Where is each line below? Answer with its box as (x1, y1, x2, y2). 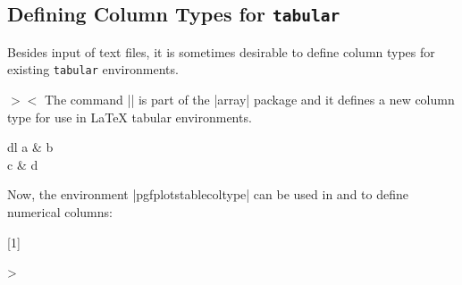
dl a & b (7, 138, 54, 156)
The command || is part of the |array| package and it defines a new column (44, 90, 455, 109)
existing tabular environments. (7, 60, 179, 79)
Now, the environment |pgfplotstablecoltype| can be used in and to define (7, 185, 408, 204)
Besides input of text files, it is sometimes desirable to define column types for (7, 42, 435, 61)
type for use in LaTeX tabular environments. (7, 107, 252, 126)
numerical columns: (7, 203, 113, 221)
